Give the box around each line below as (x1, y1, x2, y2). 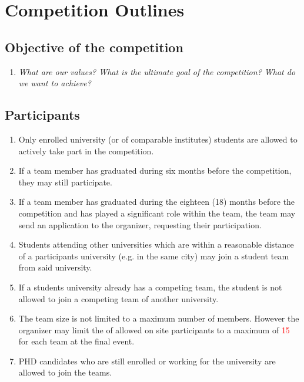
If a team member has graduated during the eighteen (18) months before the (18, 195, 295, 208)
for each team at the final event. (18, 335, 135, 347)
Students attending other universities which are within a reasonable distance (18, 238, 294, 251)
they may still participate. (18, 175, 112, 188)
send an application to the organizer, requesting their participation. (18, 218, 262, 231)
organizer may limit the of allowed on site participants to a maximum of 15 (18, 323, 290, 336)
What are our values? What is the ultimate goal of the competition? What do (18, 65, 296, 77)
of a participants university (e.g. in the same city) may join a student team (18, 249, 289, 262)
